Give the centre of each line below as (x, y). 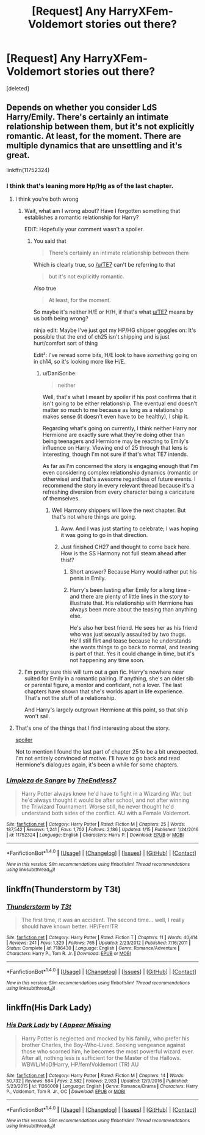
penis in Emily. (88, 578)
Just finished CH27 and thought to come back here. (126, 547)
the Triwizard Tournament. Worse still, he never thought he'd (97, 807)
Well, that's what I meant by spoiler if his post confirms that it (119, 397)
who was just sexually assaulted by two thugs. (128, 634)
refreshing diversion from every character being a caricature (119, 492)
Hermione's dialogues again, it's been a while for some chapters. (97, 765)
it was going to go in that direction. (104, 535)
